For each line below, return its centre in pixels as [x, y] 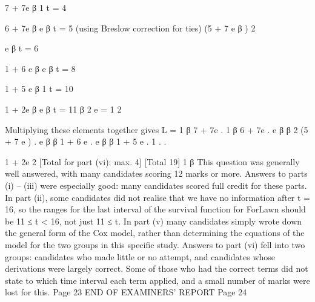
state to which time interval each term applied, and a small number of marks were [157, 280]
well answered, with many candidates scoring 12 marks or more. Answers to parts [156, 173]
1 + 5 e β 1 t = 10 [39, 89]
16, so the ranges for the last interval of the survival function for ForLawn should [155, 209]
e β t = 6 [22, 48]
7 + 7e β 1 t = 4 [36, 7]
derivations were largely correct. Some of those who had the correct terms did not [157, 268]
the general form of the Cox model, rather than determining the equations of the [155, 233]
